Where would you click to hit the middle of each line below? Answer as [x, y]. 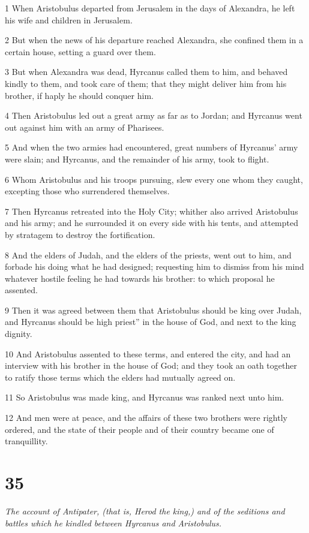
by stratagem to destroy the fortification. [80, 234]
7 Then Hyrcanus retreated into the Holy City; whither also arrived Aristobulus [151, 211]
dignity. [19, 334]
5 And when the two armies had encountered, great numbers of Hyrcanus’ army [151, 147]
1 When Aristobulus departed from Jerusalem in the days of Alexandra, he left [150, 8]
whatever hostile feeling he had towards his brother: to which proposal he [140, 278]
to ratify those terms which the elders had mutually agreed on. [120, 377]
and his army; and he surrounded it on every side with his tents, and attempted [152, 223]
